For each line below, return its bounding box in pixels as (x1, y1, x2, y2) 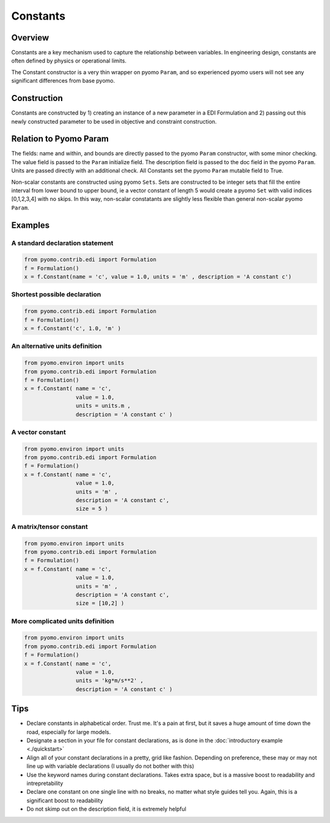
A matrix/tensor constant (11, 522, 88, 531)
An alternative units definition (11, 342, 102, 350)
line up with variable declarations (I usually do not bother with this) (26, 762, 194, 770)
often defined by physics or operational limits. (11, 57, 127, 64)
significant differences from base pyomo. (11, 77, 116, 85)
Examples (11, 220, 50, 230)
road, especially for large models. (26, 728, 111, 735)
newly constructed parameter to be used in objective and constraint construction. (11, 118, 217, 125)
